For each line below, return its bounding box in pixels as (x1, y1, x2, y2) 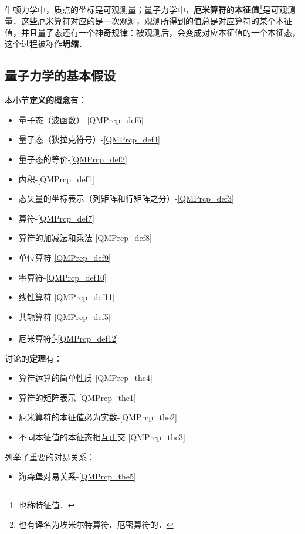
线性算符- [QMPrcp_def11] (18, 291, 115, 303)
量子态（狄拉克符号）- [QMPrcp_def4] (18, 133, 160, 145)
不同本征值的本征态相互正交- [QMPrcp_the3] (18, 430, 185, 443)
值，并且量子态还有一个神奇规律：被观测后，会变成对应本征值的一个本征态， (5, 26, 300, 38)
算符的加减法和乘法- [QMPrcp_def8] (18, 232, 152, 244)
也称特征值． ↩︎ (18, 498, 75, 511)
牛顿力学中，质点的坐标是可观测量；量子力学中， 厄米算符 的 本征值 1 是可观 (5, 2, 287, 15)
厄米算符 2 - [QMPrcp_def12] (18, 331, 118, 345)
